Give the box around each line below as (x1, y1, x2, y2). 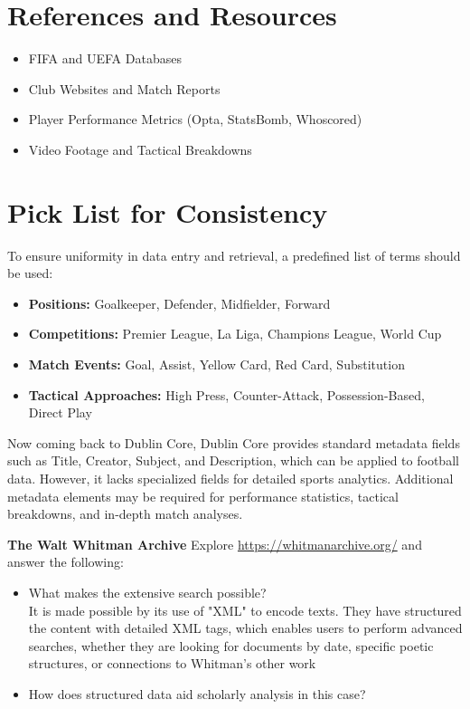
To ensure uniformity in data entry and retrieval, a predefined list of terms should (7, 245, 461, 264)
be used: (7, 263, 53, 283)
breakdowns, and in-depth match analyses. (7, 504, 243, 523)
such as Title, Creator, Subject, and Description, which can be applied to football (7, 451, 459, 470)
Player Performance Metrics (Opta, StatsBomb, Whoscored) (28, 110, 362, 129)
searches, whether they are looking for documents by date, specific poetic (28, 636, 434, 655)
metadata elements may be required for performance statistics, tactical (7, 486, 399, 505)
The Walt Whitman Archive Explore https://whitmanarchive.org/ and (7, 534, 422, 553)
